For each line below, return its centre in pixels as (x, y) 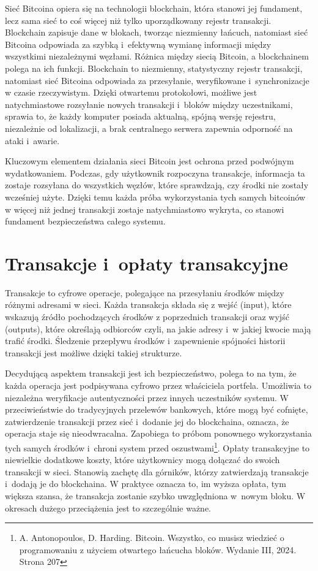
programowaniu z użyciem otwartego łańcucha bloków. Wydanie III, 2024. (158, 549)
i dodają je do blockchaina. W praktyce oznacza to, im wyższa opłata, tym (146, 484)
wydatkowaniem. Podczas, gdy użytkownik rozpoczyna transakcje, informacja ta (155, 173)
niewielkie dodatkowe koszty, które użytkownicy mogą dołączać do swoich (142, 460)
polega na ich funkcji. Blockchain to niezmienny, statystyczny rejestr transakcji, (154, 68)
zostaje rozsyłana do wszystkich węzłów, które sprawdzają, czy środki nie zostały (157, 185)
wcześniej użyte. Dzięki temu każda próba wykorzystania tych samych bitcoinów (155, 197)
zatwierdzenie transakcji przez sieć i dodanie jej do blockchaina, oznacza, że (147, 421)
